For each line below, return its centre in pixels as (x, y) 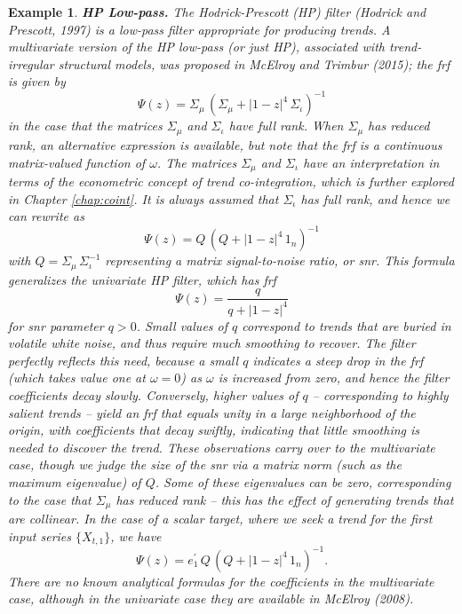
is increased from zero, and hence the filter (334, 378)
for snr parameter (56, 325)
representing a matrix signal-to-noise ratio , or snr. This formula (280, 260)
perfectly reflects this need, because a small (123, 360)
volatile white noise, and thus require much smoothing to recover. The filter (212, 343)
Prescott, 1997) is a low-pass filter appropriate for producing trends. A (199, 29)
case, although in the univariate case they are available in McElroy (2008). (211, 598)
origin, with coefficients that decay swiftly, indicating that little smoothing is (214, 430)
